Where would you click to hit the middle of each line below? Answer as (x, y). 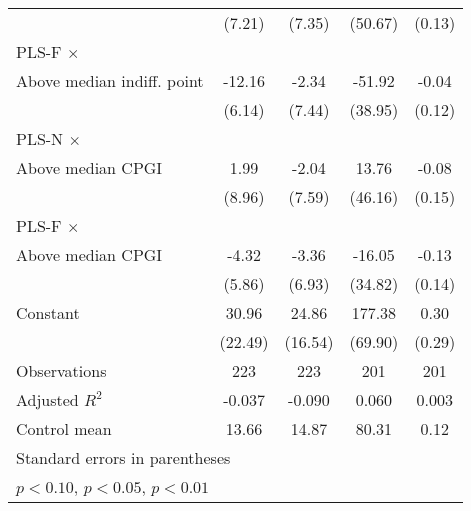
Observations (61, 370)
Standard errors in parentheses (123, 457)
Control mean (64, 428)
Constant (48, 312)
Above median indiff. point (110, 80)
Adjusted (47, 399)
